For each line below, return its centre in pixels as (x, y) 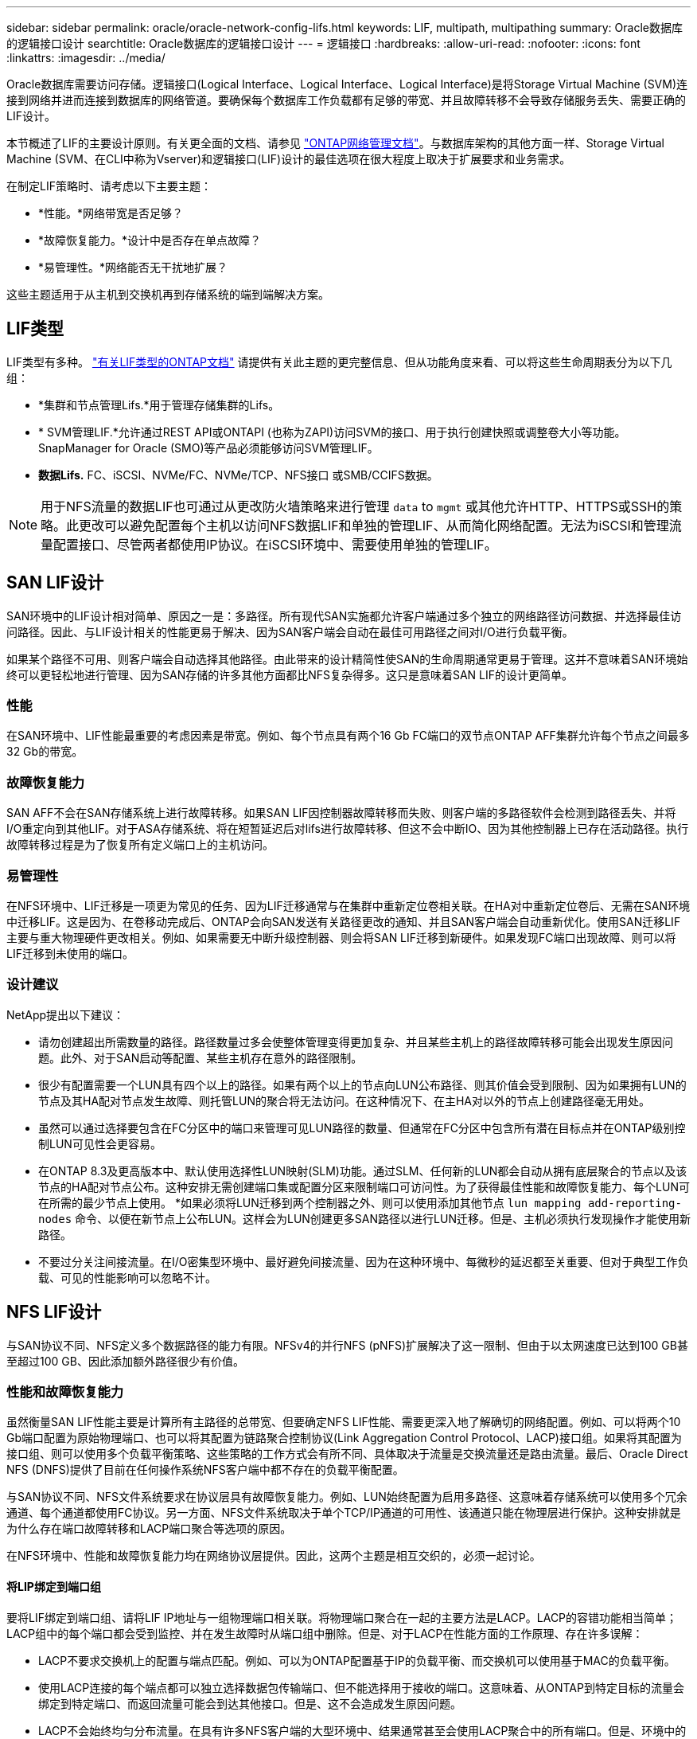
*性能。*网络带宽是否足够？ (111, 213)
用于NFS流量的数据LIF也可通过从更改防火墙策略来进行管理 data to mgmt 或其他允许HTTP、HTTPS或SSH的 (355, 506)
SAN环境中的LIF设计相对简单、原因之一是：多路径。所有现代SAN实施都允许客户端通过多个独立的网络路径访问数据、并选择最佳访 (344, 615)
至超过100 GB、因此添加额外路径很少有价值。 (125, 1361)
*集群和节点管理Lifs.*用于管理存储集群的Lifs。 (159, 404)
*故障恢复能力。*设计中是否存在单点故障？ (150, 240)
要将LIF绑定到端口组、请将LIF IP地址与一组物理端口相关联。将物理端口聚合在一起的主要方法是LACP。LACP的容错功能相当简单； (342, 1617)
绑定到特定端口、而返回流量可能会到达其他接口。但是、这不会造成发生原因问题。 (250, 1703)
